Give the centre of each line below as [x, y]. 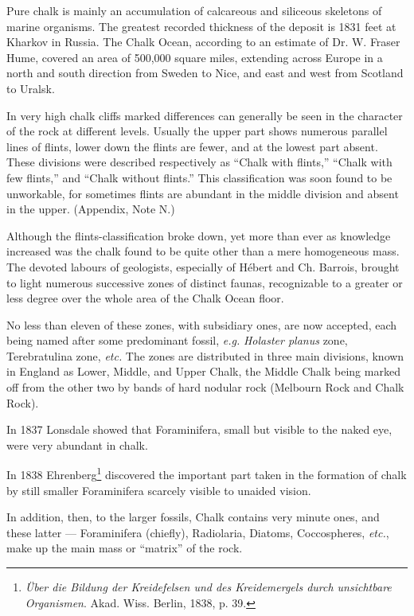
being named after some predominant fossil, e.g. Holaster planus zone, [177, 340]
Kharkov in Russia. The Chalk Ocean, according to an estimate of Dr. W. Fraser [203, 42]
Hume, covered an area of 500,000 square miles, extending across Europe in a [195, 57]
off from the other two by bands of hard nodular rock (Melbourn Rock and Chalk [205, 387]
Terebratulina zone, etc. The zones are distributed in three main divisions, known [205, 355]
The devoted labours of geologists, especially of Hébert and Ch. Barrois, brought [203, 266]
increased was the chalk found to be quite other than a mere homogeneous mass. [203, 251]
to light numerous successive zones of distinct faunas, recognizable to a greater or [205, 282]
